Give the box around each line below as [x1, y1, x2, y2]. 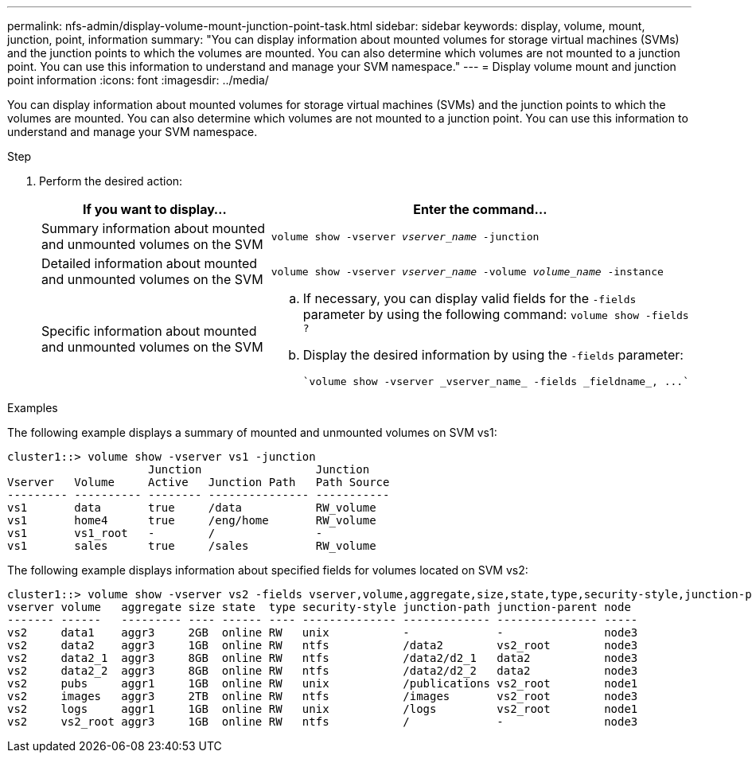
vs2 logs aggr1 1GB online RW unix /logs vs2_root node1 [7, 703, 638, 715]
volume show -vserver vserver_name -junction [271, 230, 540, 243]
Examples [7, 401, 58, 415]
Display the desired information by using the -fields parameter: [302, 347, 684, 363]
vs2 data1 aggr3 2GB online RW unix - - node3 [7, 626, 638, 639]
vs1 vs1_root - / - [7, 527, 323, 539]
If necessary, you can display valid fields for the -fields [302, 290, 637, 306]
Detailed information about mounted [41, 255, 258, 271]
